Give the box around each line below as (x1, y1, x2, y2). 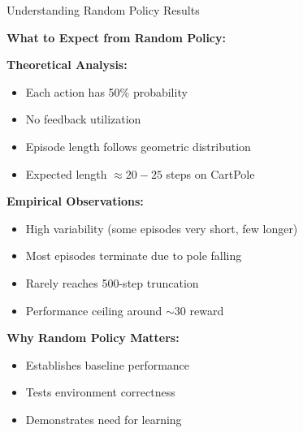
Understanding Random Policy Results (6, 2, 200, 18)
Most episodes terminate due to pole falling (25, 247, 242, 264)
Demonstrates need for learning (25, 410, 182, 427)
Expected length (25, 165, 107, 182)
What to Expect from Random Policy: (6, 28, 226, 45)
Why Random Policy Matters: (6, 329, 180, 346)
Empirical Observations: (6, 193, 144, 210)
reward (189, 301, 224, 318)
